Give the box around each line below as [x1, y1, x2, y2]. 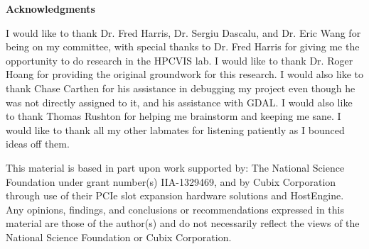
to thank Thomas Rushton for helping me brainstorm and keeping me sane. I [6, 109, 341, 123]
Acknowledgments [6, 1, 95, 16]
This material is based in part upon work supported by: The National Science [6, 160, 345, 175]
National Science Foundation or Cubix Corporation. [6, 229, 232, 244]
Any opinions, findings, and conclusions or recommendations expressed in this [6, 201, 344, 216]
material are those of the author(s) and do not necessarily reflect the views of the [6, 216, 360, 231]
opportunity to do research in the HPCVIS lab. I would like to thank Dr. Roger [6, 52, 353, 67]
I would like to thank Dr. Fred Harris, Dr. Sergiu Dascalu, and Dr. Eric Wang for [6, 25, 361, 40]
